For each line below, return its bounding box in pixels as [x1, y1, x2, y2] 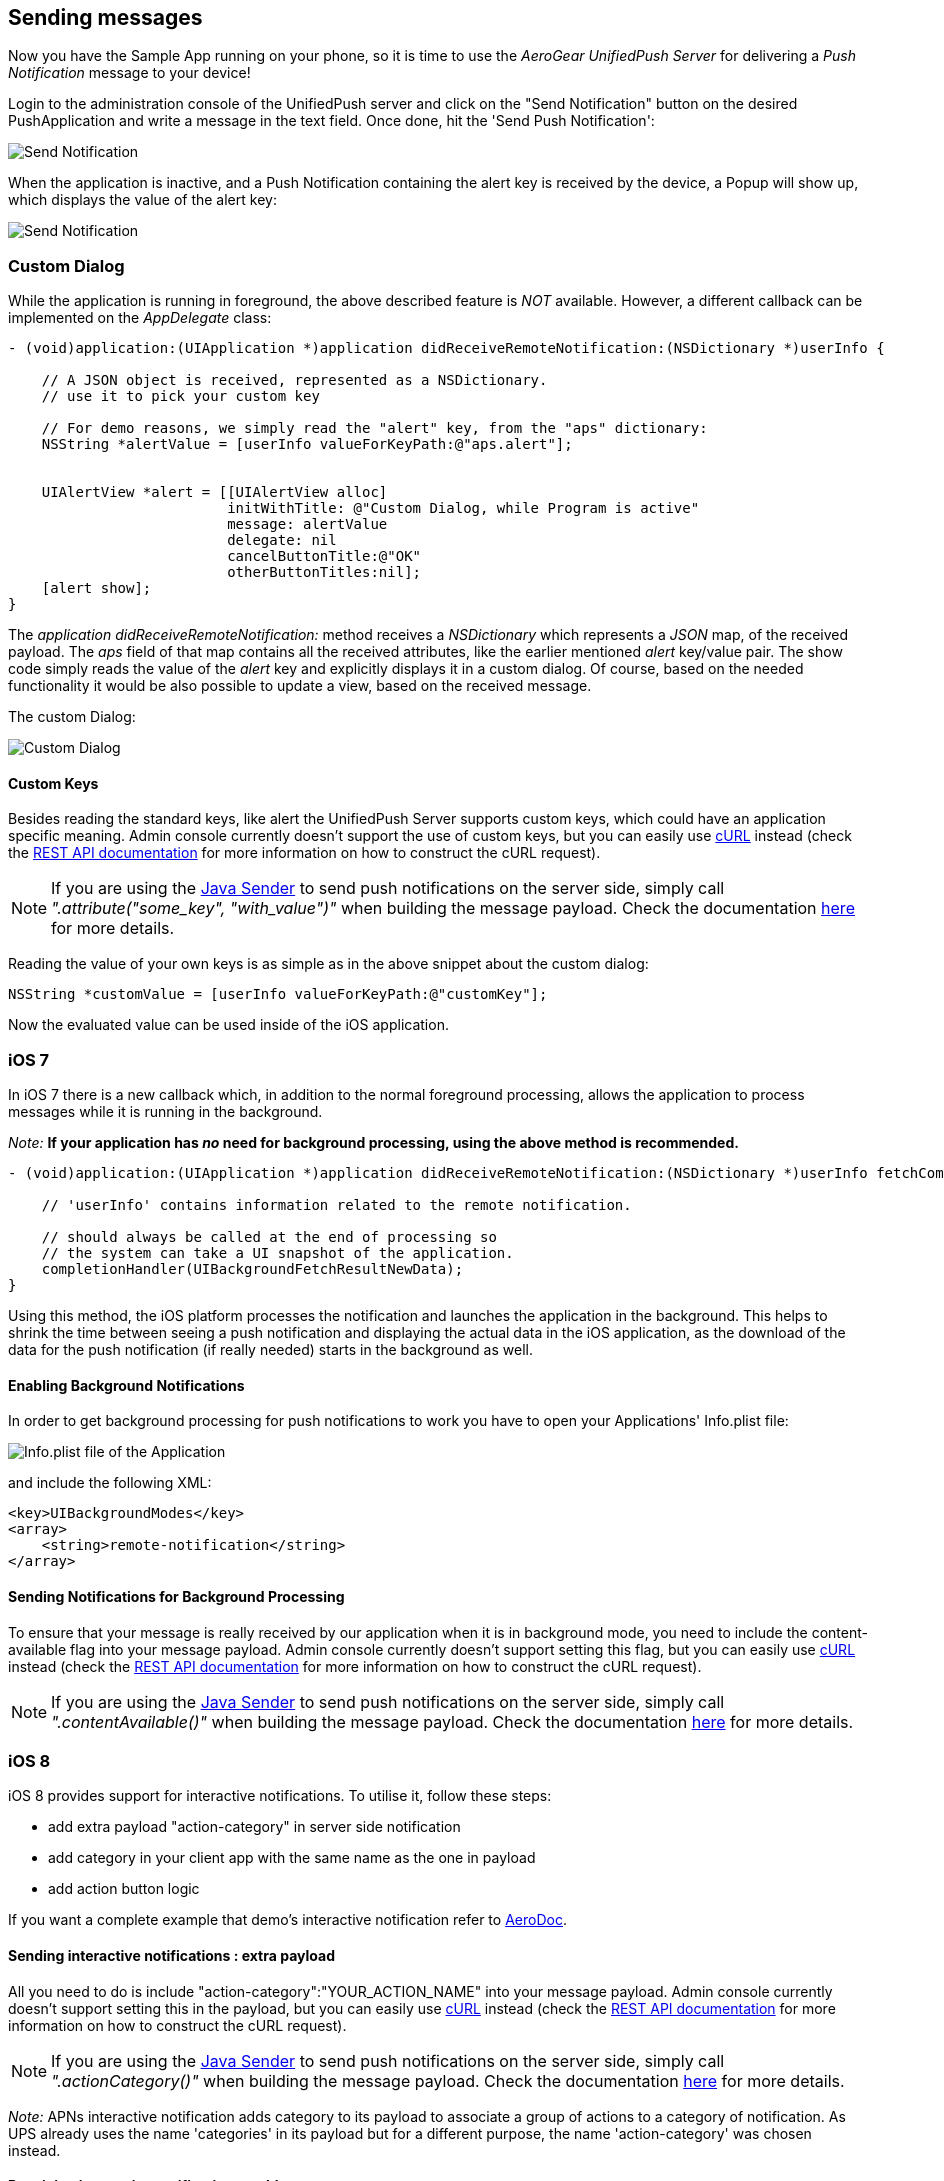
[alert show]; [41, 580, 152, 597]
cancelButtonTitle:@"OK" [227, 548, 422, 565]
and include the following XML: [8, 1474, 212, 1492]
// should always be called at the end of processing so [41, 1229, 497, 1246]
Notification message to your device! [8, 64, 251, 82]
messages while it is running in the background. [8, 1103, 323, 1121]
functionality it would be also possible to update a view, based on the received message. [8, 677, 592, 695]
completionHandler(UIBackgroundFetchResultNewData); [41, 1261, 464, 1278]
